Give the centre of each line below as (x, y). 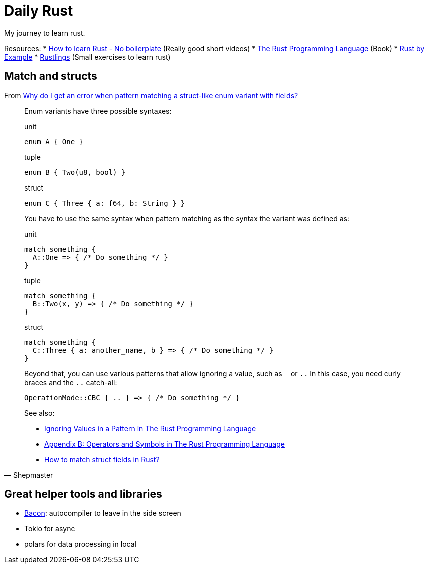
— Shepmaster (29, 475)
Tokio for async (50, 529)
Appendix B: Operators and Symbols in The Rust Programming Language (165, 444)
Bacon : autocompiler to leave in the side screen (103, 513)
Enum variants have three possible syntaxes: (98, 111)
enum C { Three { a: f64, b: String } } (105, 203)
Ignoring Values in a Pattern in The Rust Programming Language (150, 428)
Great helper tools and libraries (83, 494)
